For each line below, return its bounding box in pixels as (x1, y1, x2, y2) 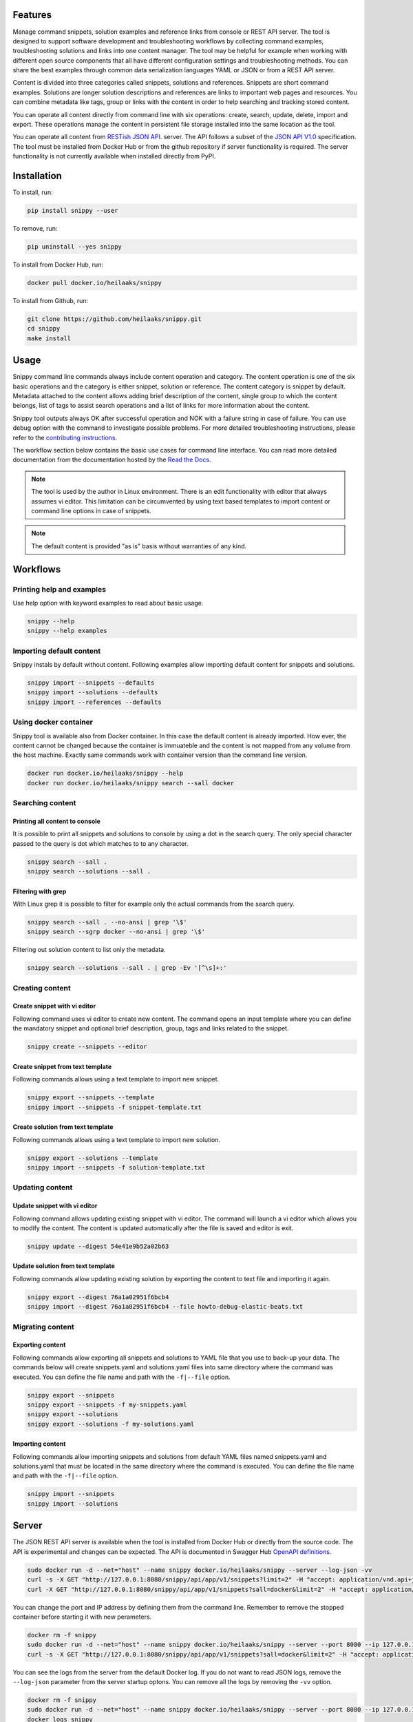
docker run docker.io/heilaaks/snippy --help (27, 769, 184, 778)
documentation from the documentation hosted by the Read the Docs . (12, 455, 211, 464)
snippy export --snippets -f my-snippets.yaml (27, 1400, 187, 1409)
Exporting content (12, 1340, 66, 1349)
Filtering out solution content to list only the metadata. (12, 946, 166, 954)
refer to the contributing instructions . (12, 433, 117, 442)
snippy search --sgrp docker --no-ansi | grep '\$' (27, 928, 206, 936)
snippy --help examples (27, 627, 108, 635)
